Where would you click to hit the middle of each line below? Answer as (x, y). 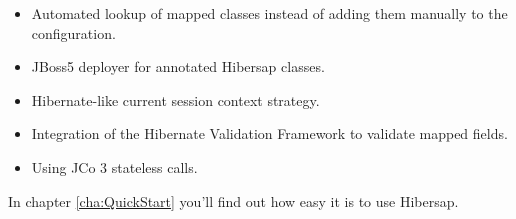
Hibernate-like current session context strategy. (175, 99)
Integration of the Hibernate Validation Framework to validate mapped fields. (269, 133)
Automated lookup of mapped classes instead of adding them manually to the (269, 13)
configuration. (73, 32)
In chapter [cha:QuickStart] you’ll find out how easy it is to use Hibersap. (233, 200)
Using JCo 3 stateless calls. (114, 166)
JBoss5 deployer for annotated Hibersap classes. (178, 66)
